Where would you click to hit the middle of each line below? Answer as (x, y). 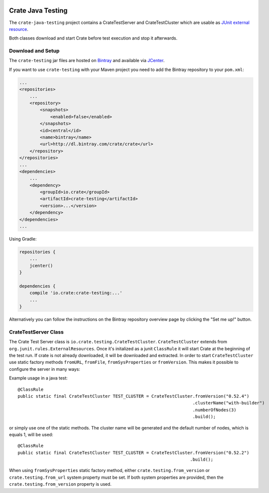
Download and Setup (34, 51)
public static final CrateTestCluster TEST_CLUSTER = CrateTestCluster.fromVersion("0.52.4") (134, 396)
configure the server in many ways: (45, 369)
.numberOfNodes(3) (215, 410)
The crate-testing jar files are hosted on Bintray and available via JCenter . (87, 61)
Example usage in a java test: (38, 378)
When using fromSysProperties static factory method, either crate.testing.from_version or (109, 471)
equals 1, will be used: (31, 434)
